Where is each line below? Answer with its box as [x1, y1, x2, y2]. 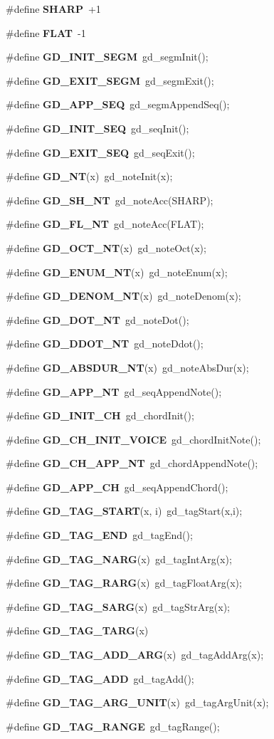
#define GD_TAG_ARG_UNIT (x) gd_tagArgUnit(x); [6, 695, 269, 710]
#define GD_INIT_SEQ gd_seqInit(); [6, 120, 189, 135]
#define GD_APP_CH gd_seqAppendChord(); [6, 479, 228, 494]
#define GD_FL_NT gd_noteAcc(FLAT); [6, 216, 204, 231]
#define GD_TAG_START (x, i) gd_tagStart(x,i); [6, 503, 243, 518]
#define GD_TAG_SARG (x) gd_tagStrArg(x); [6, 599, 230, 614]
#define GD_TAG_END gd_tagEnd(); [6, 528, 193, 543]
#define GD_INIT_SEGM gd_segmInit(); [6, 49, 209, 64]
